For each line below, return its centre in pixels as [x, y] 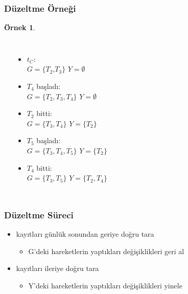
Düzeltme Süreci [39, 214]
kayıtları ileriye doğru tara [57, 268]
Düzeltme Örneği [40, 8]
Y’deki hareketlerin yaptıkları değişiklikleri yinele [105, 285]
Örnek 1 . [20, 27]
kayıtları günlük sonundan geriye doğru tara [85, 233]
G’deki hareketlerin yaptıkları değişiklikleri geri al [106, 251]
